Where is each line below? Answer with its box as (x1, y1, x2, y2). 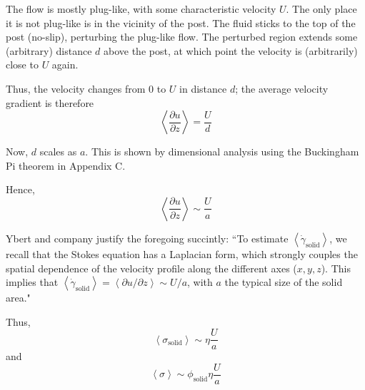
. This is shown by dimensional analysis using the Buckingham (85, 144, 359, 159)
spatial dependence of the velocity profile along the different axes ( (6, 260, 297, 275)
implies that (6, 274, 59, 289)
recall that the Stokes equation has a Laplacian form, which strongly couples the (6, 246, 358, 261)
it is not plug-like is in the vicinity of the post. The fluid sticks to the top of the (6, 15, 356, 30)
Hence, (6, 182, 35, 197)
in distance (179, 81, 227, 96)
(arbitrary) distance (6, 43, 92, 58)
